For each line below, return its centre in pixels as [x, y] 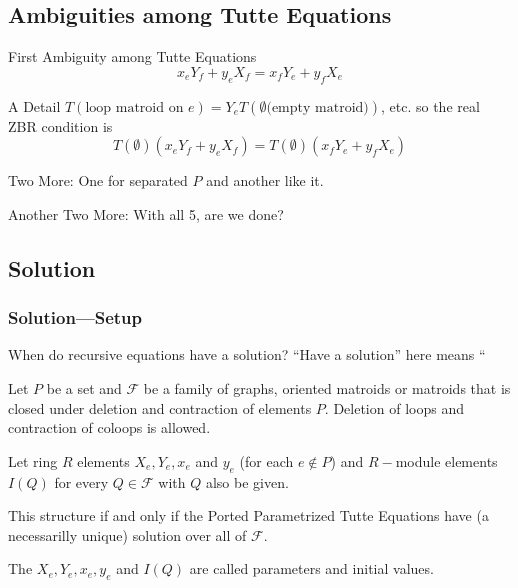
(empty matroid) [317, 107]
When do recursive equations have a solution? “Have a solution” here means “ [247, 354]
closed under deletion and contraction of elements [160, 407]
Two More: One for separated [98, 180]
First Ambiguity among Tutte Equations [132, 56]
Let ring [33, 460]
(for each [266, 460]
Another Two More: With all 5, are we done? [146, 213]
